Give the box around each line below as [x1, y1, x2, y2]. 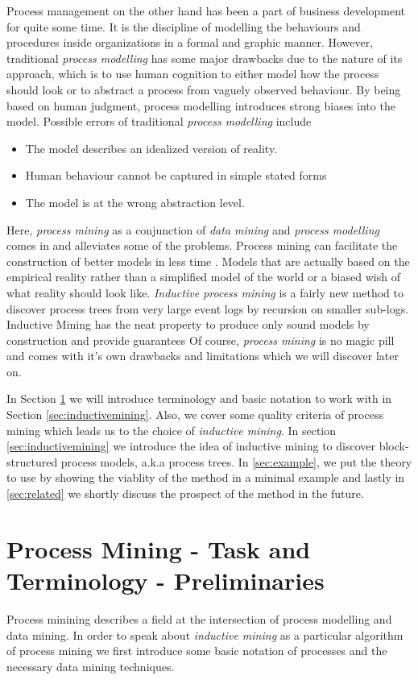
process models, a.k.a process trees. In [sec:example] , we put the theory [60, 453, 412, 470]
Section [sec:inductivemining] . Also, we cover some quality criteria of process [6, 406, 383, 423]
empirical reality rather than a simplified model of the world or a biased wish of [6, 268, 400, 285]
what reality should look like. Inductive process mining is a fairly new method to [6, 284, 404, 301]
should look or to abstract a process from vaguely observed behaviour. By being [6, 81, 401, 97]
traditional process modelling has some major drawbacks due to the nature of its [6, 49, 403, 66]
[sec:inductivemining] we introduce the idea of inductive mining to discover [6, 437, 375, 454]
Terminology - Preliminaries [6, 564, 325, 596]
